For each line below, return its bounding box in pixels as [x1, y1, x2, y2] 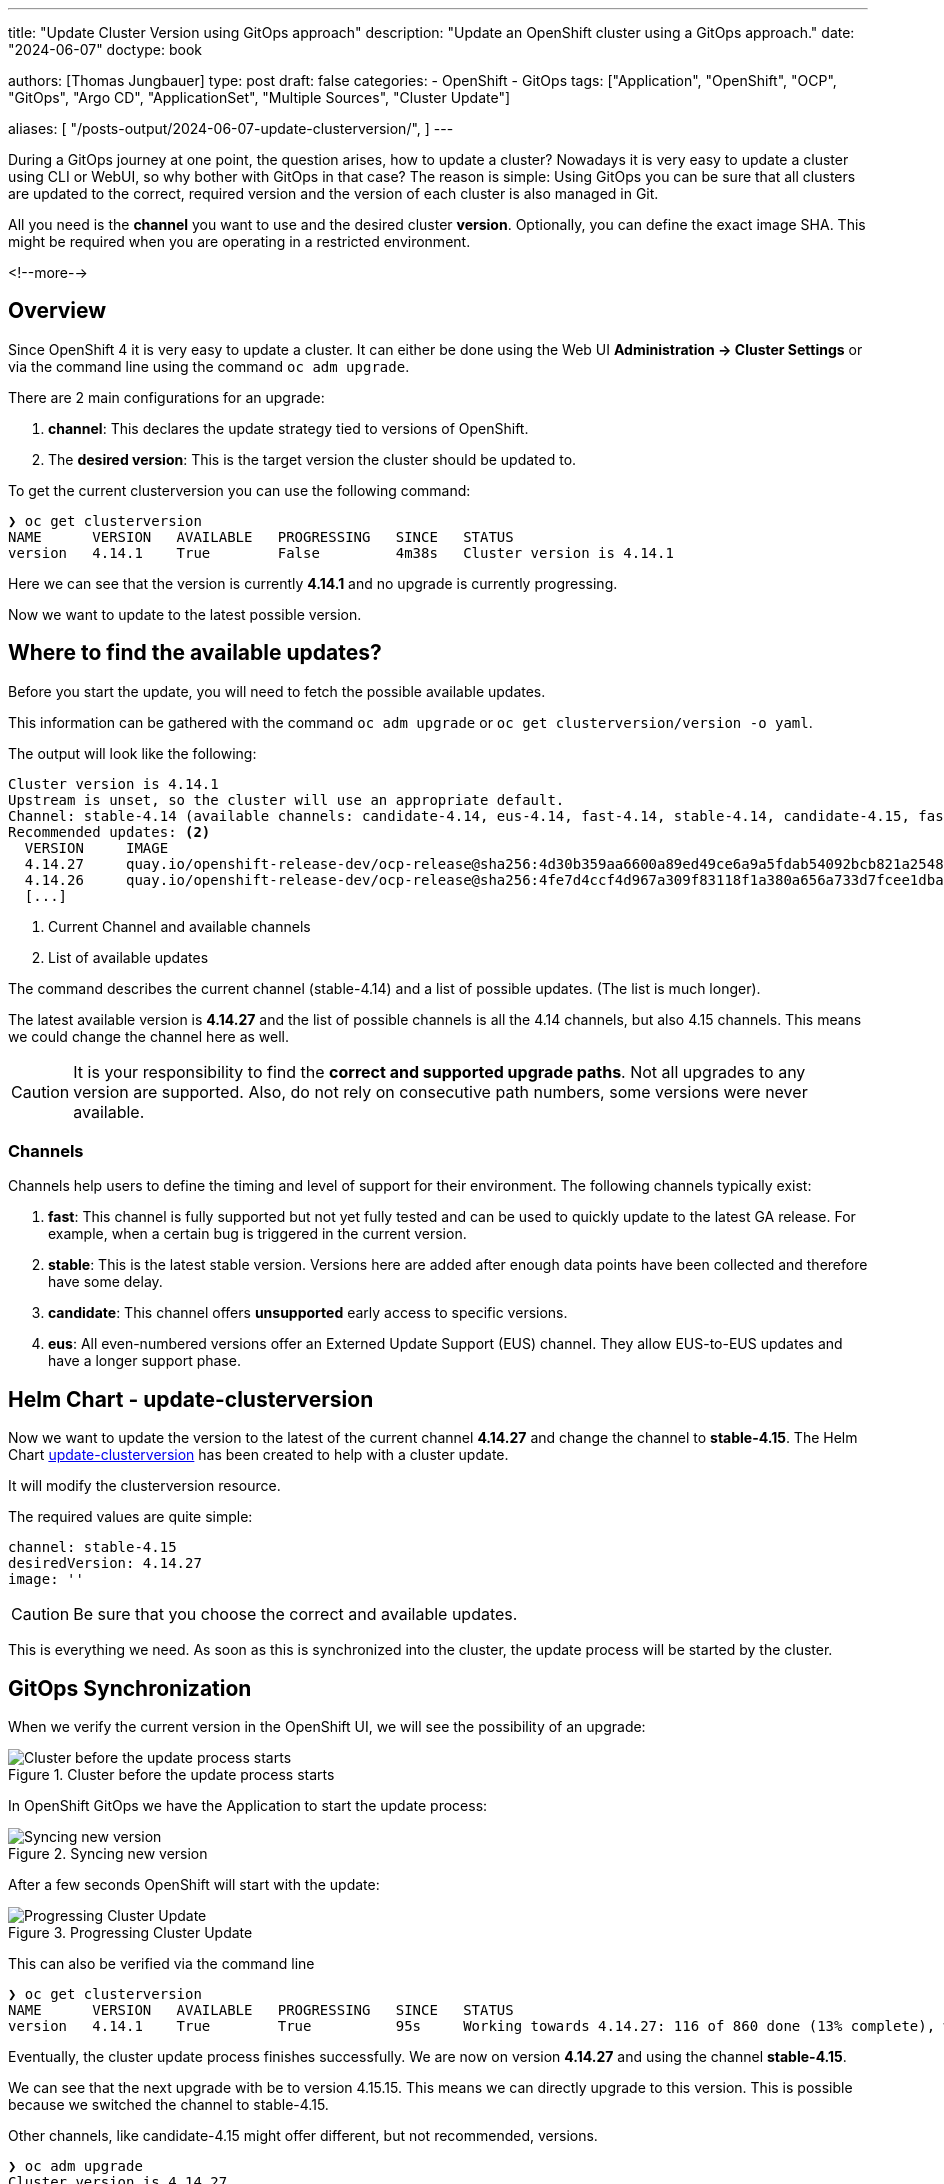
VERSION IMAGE [24, 839, 169, 856]
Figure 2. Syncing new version [8, 1845, 208, 1863]
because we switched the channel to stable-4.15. [8, 2096, 329, 2114]
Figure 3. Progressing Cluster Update [8, 1924, 253, 1942]
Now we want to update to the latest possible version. [8, 605, 362, 623]
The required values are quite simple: [8, 1508, 253, 1526]
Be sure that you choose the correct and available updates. [73, 1604, 518, 1625]
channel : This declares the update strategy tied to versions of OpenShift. [48, 419, 529, 437]
